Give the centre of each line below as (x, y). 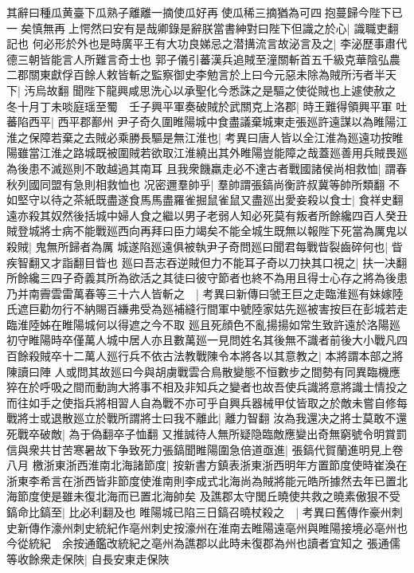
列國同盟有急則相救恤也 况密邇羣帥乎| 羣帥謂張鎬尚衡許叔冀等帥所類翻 (201, 184)
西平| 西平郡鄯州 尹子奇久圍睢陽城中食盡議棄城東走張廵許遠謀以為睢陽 (212, 122)
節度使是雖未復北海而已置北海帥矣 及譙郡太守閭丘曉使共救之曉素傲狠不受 (209, 496)
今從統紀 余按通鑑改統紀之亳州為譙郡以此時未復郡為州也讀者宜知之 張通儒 (203, 543)
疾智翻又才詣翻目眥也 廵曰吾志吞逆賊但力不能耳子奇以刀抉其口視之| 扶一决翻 (207, 262)
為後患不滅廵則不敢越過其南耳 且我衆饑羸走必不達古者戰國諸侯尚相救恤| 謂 (201, 168)
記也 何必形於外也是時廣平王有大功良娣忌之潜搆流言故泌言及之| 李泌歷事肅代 (207, 43)
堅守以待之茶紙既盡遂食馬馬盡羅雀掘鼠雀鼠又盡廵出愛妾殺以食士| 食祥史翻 (210, 200)
